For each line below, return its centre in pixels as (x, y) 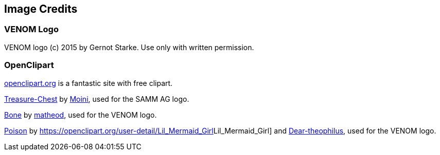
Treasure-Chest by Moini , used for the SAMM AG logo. (97, 99)
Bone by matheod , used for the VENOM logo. (81, 115)
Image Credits (41, 9)
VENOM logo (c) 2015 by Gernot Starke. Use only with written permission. (129, 47)
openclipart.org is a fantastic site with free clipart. (89, 83)
